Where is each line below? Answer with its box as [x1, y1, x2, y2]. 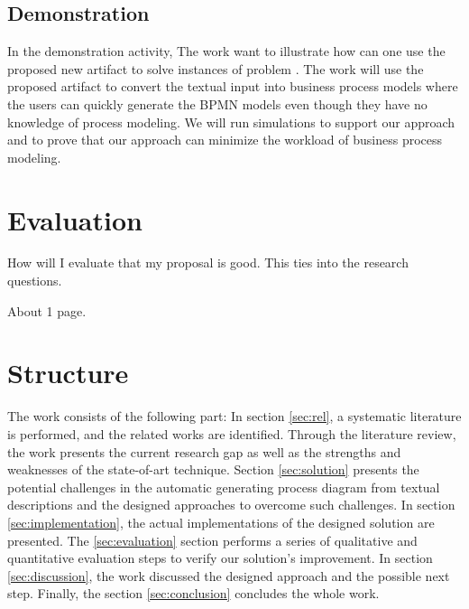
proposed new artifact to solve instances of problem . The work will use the [7, 59, 424, 78]
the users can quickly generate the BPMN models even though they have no [7, 94, 428, 113]
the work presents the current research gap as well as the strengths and [7, 442, 401, 461]
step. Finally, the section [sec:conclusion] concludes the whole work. [7, 584, 380, 603]
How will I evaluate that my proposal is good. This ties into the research [7, 253, 409, 272]
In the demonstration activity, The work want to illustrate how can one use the [7, 42, 446, 61]
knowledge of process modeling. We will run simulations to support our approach [7, 112, 455, 131]
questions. [7, 271, 62, 290]
